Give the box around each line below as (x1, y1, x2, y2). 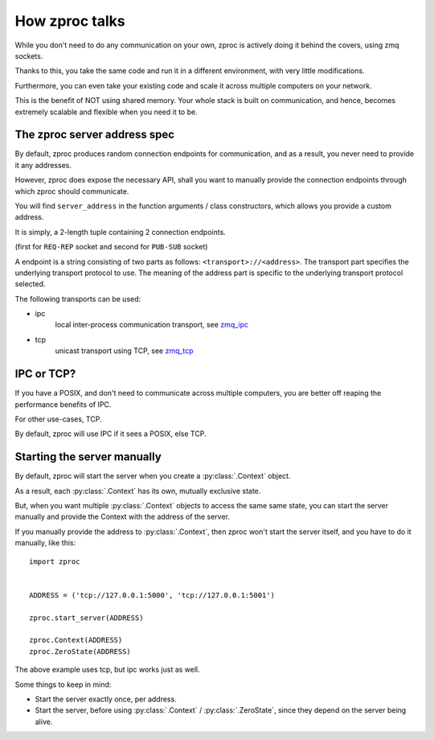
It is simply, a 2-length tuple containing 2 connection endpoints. (14, 227, 227, 236)
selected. (14, 279, 46, 289)
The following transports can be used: (14, 294, 141, 303)
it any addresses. (14, 160, 72, 170)
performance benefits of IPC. (14, 399, 112, 409)
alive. (35, 717, 53, 726)
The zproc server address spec (14, 128, 175, 142)
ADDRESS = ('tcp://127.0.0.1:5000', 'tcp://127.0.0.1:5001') (29, 590, 275, 599)
